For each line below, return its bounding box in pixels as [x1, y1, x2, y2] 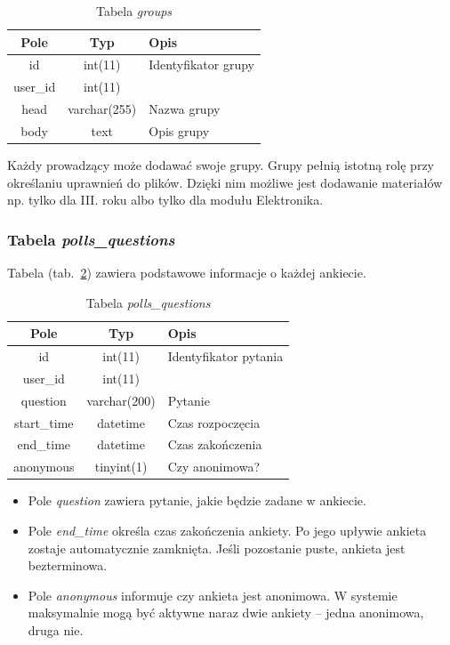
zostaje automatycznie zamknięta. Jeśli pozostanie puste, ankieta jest [28, 538, 406, 557]
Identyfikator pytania [167, 347, 284, 366]
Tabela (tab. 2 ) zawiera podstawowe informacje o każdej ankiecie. [7, 263, 366, 282]
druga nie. [28, 620, 84, 639]
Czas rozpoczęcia [167, 413, 261, 431]
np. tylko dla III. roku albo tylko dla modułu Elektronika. [7, 190, 324, 209]
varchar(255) [68, 100, 137, 118]
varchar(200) [86, 391, 156, 409]
